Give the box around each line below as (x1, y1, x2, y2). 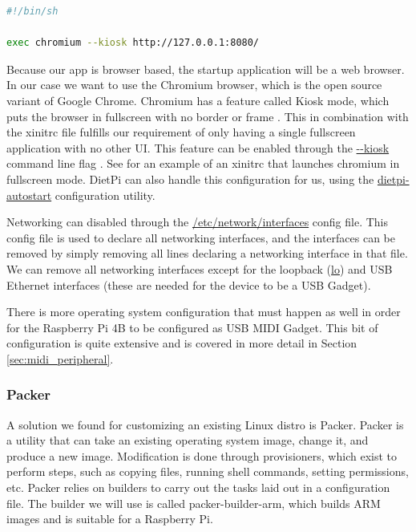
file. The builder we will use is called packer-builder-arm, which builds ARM (6, 494, 381, 511)
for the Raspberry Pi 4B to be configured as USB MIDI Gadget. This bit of (6, 319, 378, 335)
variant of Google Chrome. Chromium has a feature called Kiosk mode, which (6, 91, 390, 108)
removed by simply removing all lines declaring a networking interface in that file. (6, 245, 408, 262)
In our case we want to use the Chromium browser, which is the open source (6, 76, 382, 93)
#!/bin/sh (6, 6, 59, 17)
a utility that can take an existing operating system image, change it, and (6, 432, 369, 449)
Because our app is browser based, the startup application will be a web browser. (6, 60, 405, 77)
